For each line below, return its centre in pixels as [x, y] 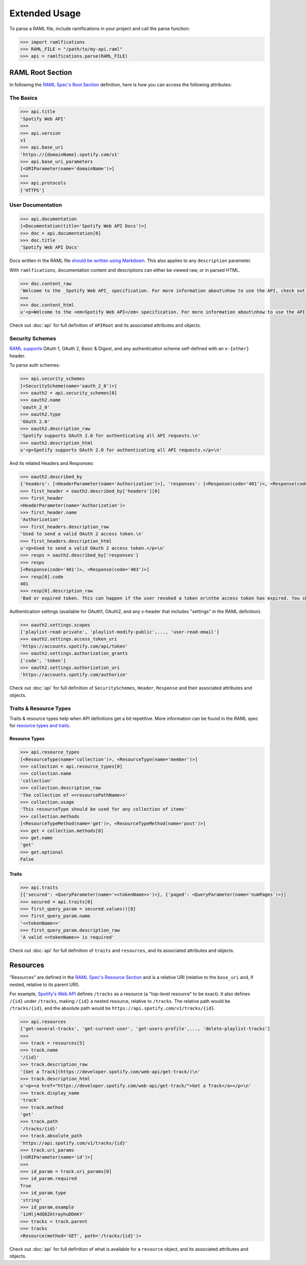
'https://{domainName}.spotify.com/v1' [70, 154]
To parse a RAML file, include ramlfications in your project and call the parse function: [100, 29]
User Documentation [36, 205]
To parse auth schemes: [35, 365]
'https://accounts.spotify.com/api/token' [74, 646]
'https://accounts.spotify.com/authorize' [74, 675]
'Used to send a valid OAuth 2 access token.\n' [82, 534]
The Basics [23, 98]
